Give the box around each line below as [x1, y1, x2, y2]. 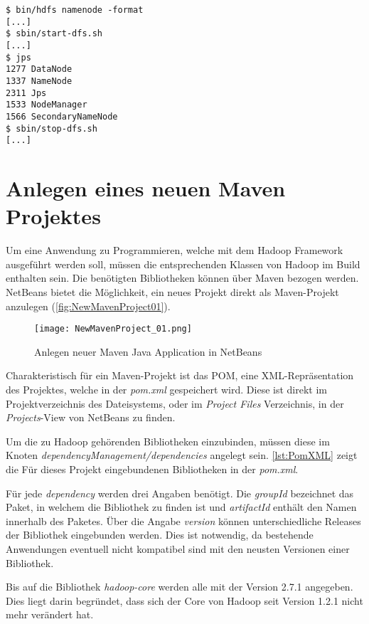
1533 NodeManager [6, 100, 87, 110]
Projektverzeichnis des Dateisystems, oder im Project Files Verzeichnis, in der [6, 396, 344, 411]
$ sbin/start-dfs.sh [6, 28, 103, 39]
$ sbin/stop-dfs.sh [6, 123, 97, 134]
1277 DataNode [6, 64, 73, 75]
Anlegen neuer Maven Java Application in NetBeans [34, 344, 262, 359]
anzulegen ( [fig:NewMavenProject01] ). [6, 298, 171, 313]
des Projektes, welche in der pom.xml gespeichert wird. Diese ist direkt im [6, 382, 327, 396]
